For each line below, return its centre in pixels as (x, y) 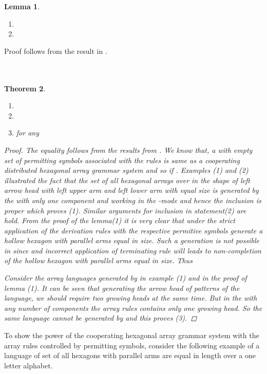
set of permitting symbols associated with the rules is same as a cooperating (122, 160)
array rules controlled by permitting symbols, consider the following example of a (132, 345)
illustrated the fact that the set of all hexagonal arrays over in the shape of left (127, 180)
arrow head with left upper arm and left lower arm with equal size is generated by (131, 190)
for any (27, 133)
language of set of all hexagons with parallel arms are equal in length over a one (130, 355)
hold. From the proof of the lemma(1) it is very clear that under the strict (120, 220)
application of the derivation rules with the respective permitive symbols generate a (133, 230)
